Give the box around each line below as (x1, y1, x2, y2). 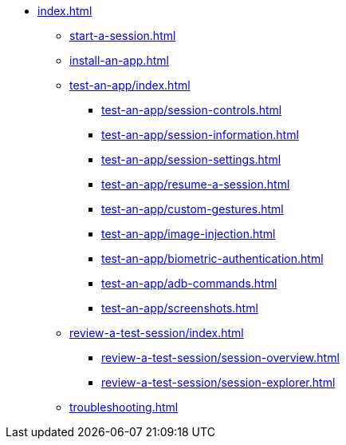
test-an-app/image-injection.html (101, 227, 276, 240)
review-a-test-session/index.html (69, 326, 244, 340)
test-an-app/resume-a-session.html (101, 177, 290, 191)
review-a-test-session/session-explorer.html (101, 375, 336, 389)
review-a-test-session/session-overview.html (101, 351, 340, 364)
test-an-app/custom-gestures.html (101, 202, 284, 216)
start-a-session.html (69, 29, 176, 42)
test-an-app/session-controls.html (101, 103, 282, 117)
